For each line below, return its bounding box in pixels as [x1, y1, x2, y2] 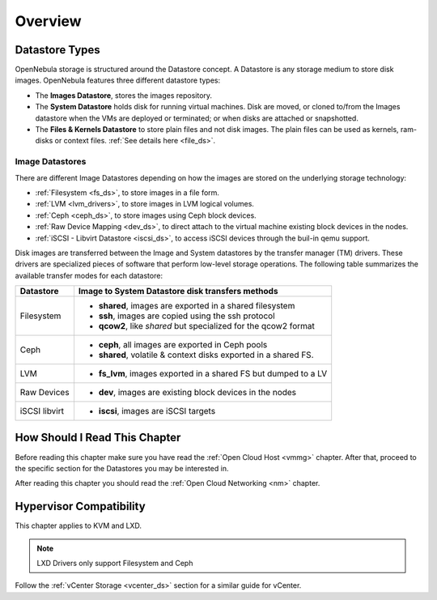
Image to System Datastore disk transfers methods [78, 286, 278, 297]
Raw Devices [19, 387, 70, 398]
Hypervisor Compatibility [15, 500, 146, 513]
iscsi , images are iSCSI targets [98, 406, 216, 417]
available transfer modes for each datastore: [15, 270, 163, 280]
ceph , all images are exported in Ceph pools [98, 339, 268, 351]
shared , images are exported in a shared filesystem [98, 300, 295, 312]
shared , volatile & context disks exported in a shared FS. [98, 349, 314, 360]
